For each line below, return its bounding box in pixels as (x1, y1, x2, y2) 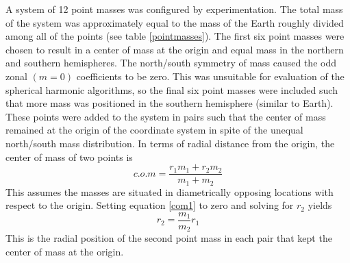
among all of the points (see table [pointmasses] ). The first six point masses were (5, 29, 345, 43)
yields (308, 198, 332, 212)
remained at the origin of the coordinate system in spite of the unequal (5, 123, 303, 137)
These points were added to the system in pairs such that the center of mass (5, 109, 326, 123)
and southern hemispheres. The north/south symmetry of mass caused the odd (5, 55, 336, 70)
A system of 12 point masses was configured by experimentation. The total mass (5, 2, 343, 16)
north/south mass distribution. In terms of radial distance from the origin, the (5, 136, 335, 150)
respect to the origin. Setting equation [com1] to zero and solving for (5, 198, 294, 212)
